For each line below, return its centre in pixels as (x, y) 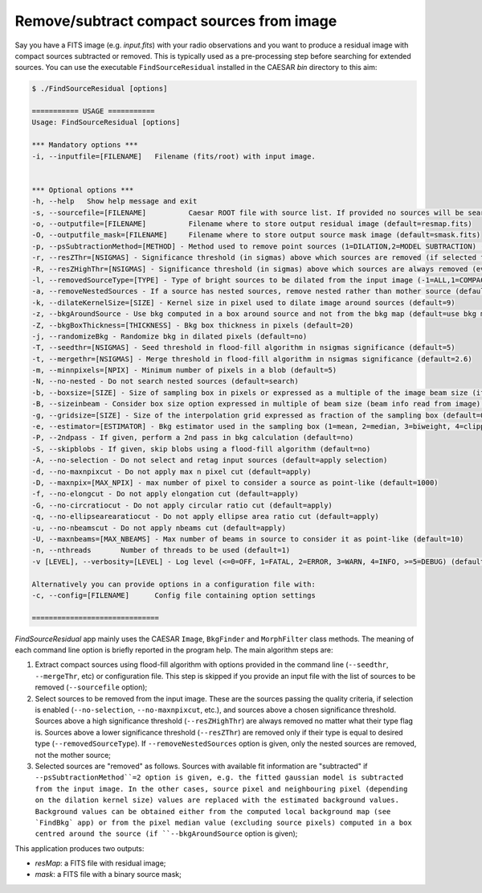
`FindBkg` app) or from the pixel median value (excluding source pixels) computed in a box (224, 822)
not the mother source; (73, 755)
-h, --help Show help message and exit (114, 202)
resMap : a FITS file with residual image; (100, 863)
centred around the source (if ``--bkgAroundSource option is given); (166, 833)
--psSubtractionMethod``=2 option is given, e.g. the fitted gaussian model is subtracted (219, 778)
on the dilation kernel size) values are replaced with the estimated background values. (217, 800)
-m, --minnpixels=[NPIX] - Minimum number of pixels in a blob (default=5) (184, 370)
